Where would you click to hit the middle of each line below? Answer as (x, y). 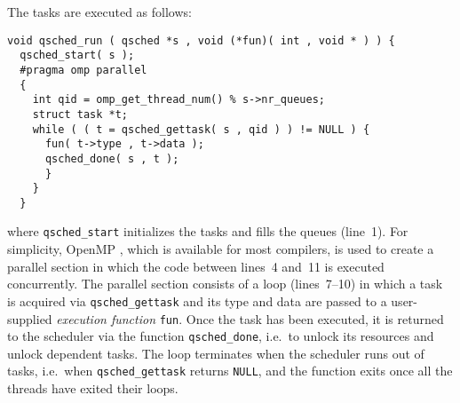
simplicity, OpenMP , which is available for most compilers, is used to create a (221, 249)
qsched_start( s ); (77, 55)
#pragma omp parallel (83, 70)
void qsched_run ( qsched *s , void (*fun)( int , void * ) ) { (201, 40)
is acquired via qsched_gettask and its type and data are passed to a (197, 300)
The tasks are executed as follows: (99, 12)
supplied (30, 318)
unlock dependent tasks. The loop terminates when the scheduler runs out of (216, 353)
